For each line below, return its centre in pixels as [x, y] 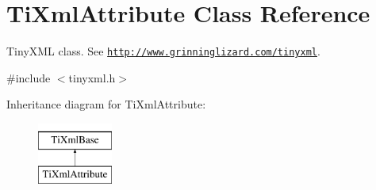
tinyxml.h [92, 77]
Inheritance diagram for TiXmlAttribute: [106, 104]
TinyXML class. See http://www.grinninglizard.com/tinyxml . [163, 51]
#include [29, 77]
